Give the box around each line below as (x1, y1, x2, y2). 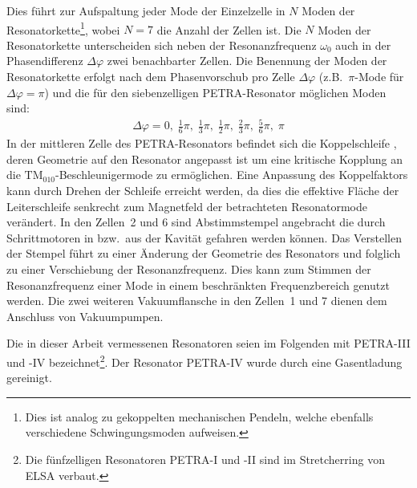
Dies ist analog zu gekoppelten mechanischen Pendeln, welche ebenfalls (25, 408, 374, 425)
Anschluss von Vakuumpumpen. (6, 307, 164, 324)
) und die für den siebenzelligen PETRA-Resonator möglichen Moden (44, 83, 387, 100)
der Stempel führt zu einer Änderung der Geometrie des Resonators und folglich (6, 245, 401, 262)
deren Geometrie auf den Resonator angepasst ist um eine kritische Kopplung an (6, 150, 403, 167)
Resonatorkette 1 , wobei (6, 18, 120, 38)
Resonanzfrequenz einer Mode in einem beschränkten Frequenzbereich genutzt (6, 276, 390, 293)
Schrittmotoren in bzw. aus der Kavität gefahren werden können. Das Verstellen (6, 229, 403, 246)
